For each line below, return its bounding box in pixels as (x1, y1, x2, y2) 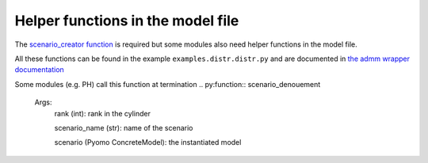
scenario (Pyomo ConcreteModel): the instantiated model (54, 138, 242, 147)
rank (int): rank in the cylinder (54, 108, 151, 118)
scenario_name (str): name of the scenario (54, 123, 193, 132)
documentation (14, 65, 65, 74)
